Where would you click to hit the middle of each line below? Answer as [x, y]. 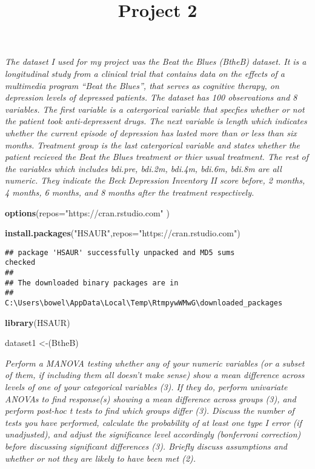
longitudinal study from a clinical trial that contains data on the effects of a [145, 73]
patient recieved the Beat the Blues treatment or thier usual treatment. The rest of [157, 157]
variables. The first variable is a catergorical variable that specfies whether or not [155, 109]
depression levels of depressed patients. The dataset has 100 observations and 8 [151, 97]
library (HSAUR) [38, 322]
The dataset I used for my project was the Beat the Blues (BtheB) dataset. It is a [156, 62]
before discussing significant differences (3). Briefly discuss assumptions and [146, 446]
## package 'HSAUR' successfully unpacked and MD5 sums [120, 252]
